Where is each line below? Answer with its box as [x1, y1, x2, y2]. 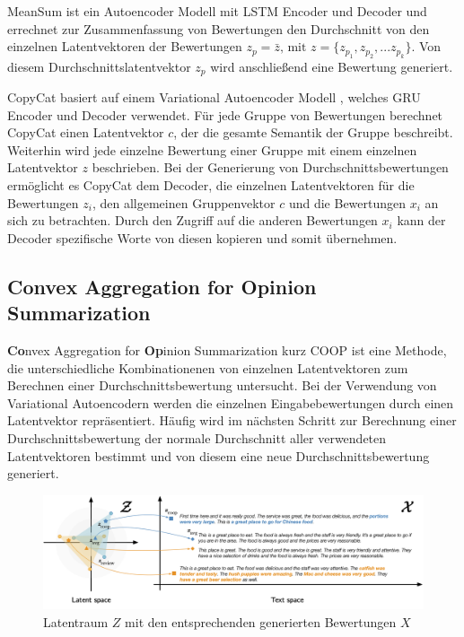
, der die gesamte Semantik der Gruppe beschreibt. [173, 123, 453, 142]
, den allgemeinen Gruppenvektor [92, 193, 276, 212]
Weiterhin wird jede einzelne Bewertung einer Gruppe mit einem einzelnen [7, 140, 417, 159]
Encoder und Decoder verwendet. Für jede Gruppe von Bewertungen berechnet [7, 105, 443, 124]
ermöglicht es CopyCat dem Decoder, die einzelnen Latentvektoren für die [7, 176, 415, 195]
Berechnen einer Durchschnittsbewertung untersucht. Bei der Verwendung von [7, 376, 437, 395]
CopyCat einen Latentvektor [7, 123, 164, 142]
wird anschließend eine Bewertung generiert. [210, 57, 453, 75]
